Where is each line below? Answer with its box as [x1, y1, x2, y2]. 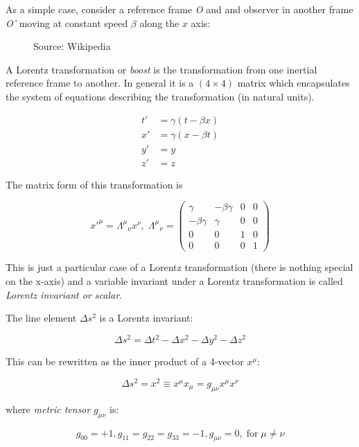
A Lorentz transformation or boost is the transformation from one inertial [6, 62, 317, 76]
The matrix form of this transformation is [6, 177, 183, 191]
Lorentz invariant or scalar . [6, 287, 122, 301]
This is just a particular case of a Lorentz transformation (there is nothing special [6, 260, 353, 274]
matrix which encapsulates [237, 76, 350, 90]
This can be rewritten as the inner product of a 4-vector [6, 354, 244, 369]
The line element [6, 310, 77, 325]
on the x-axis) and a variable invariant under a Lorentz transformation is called [6, 274, 343, 288]
